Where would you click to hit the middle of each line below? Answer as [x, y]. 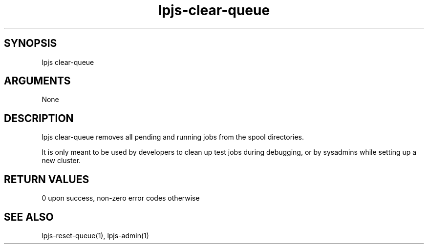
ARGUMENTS [37, 81]
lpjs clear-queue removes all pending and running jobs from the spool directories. [173, 137]
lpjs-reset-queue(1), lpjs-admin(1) [95, 235]
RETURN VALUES [47, 179]
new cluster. [61, 161]
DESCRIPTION [39, 118]
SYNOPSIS [31, 43]
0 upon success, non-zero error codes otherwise [121, 198]
